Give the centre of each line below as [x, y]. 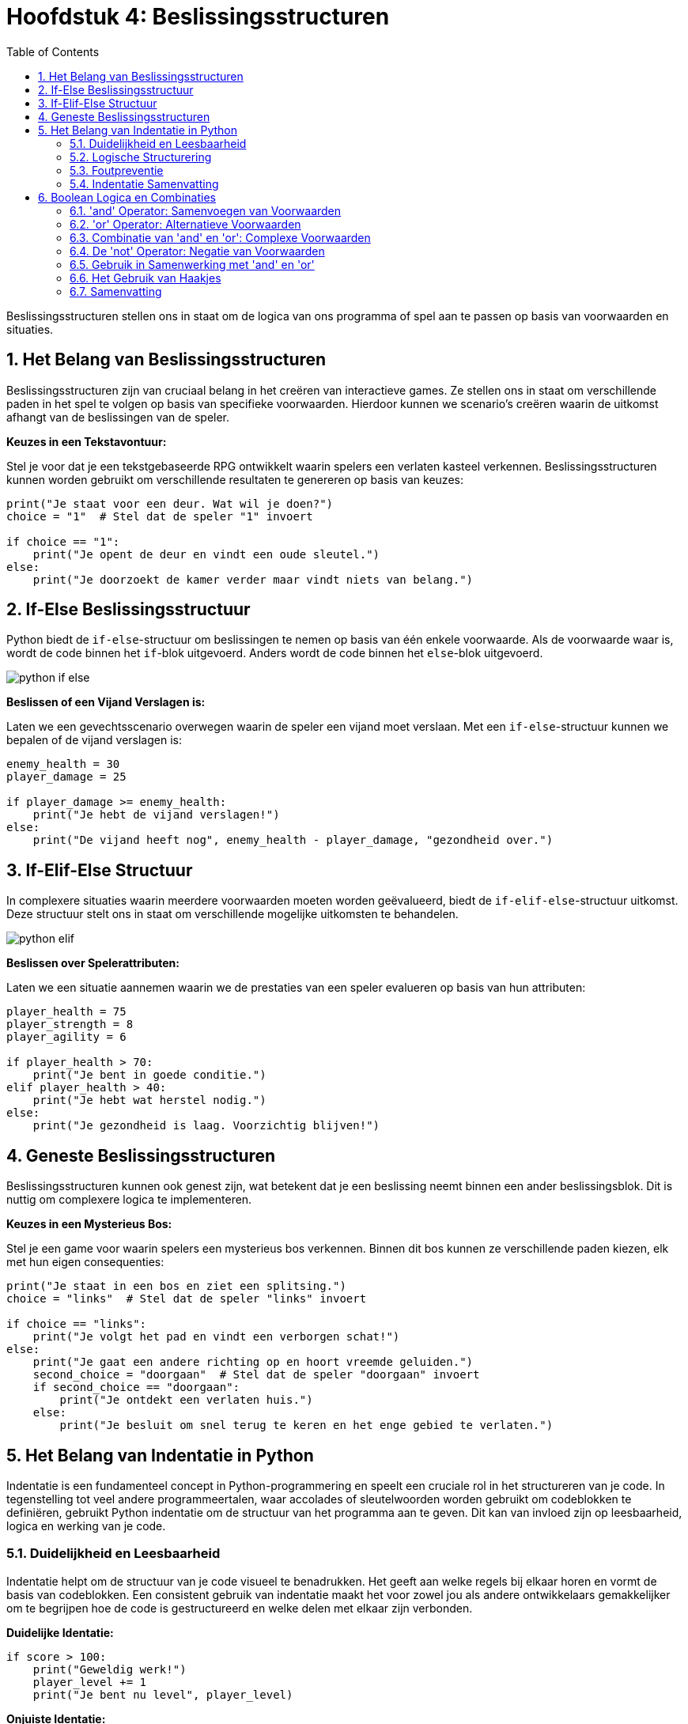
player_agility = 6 [66, 1037]
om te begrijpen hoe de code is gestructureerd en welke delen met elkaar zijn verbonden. [240, 1608]
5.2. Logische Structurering [141, 157]
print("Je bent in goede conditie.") [149, 1075]
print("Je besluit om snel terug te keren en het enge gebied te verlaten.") [306, 1425]
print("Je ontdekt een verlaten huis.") [186, 1400]
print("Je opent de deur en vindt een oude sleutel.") [206, 554]
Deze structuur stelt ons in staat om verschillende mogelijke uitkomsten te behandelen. [232, 914]
